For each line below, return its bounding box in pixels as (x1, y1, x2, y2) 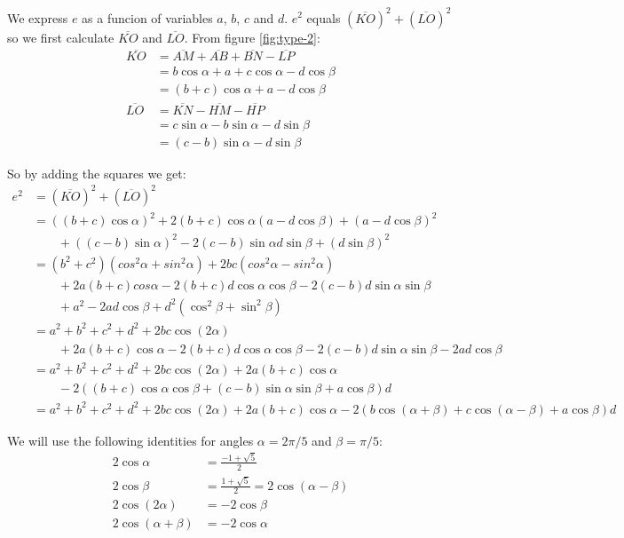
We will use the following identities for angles (7, 431, 254, 449)
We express (7, 8, 68, 27)
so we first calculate (7, 28, 115, 46)
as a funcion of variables (82, 8, 213, 27)
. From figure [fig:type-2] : (184, 28, 320, 46)
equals (306, 8, 341, 27)
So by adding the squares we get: (7, 163, 186, 182)
